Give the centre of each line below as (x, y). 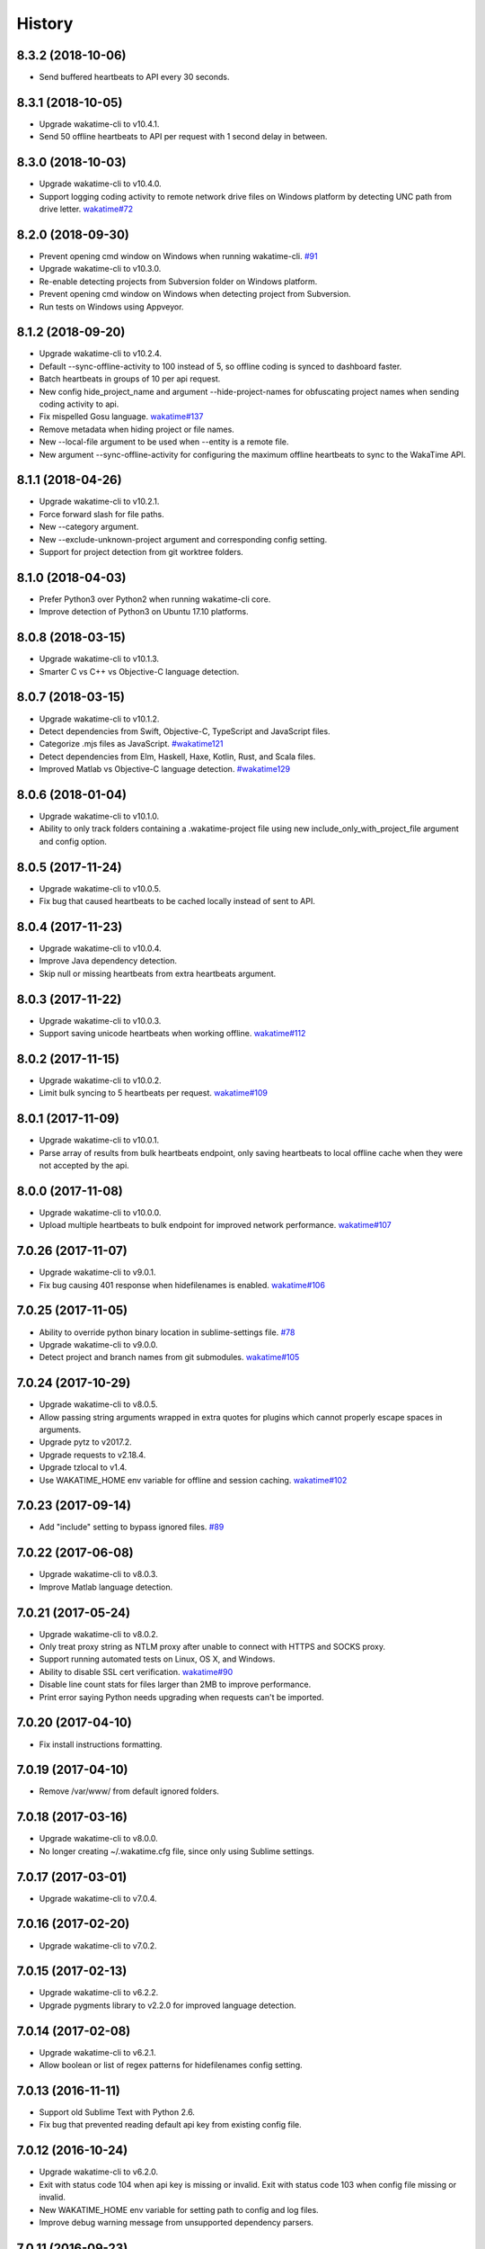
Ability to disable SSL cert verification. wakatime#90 (136, 1671)
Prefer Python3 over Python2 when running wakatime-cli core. (155, 599)
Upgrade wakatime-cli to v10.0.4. (100, 948)
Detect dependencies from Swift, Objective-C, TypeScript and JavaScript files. (185, 731)
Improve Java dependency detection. (108, 961)
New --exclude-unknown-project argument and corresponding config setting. (183, 539)
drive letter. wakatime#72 (86, 209)
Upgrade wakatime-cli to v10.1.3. (99, 659)
